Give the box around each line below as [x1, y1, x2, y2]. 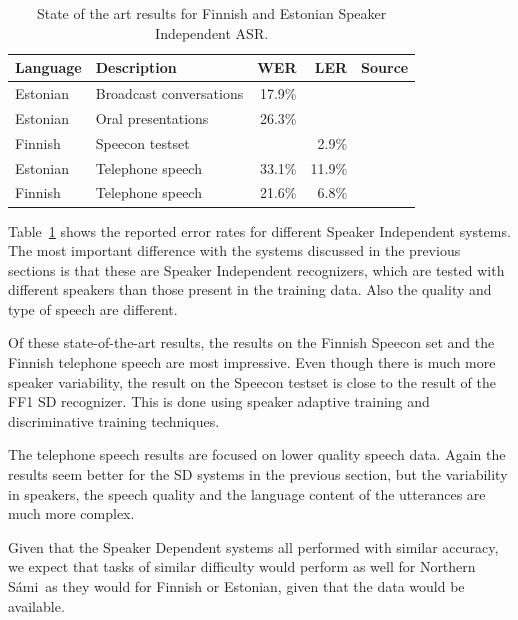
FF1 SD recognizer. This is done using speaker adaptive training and [8, 391, 430, 412]
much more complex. [8, 503, 135, 524]
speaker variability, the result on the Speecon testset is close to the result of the [8, 371, 496, 392]
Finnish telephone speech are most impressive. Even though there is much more [8, 352, 496, 373]
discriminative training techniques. [8, 410, 220, 431]
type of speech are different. [8, 298, 178, 319]
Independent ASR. [155, 22, 269, 43]
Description [95, 57, 177, 78]
